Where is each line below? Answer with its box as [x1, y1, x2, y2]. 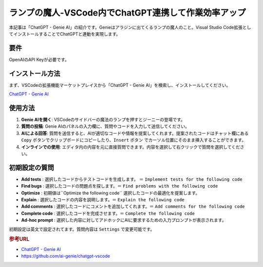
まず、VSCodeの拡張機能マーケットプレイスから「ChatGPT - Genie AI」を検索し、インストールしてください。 [9, 82, 231, 88]
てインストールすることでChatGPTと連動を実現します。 [9, 31, 121, 37]
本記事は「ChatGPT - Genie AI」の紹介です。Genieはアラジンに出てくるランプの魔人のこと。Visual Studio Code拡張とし [9, 24, 251, 30]
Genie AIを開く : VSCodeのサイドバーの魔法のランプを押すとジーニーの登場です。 [21, 117, 185, 123]
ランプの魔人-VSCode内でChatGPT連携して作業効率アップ [9, 7, 246, 18]
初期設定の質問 [9, 163, 54, 172]
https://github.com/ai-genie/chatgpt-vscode [21, 253, 111, 259]
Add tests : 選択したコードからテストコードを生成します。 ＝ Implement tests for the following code [21, 176, 243, 182]
